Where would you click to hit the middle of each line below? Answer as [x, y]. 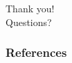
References [36, 52]
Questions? [29, 22]
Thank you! [30, 8]
